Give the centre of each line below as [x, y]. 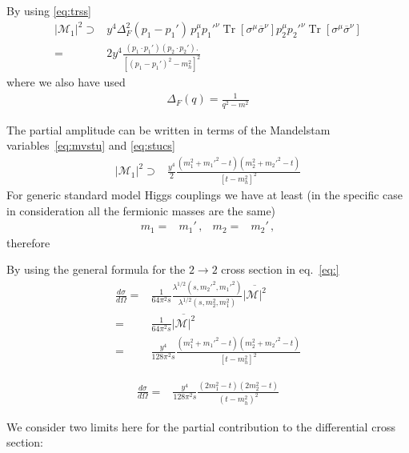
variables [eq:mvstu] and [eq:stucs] [91, 145]
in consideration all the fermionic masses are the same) [141, 210]
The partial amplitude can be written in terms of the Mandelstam [168, 129]
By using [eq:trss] [49, 10]
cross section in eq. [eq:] [280, 269]
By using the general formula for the [96, 269]
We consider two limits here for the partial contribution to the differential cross [201, 426]
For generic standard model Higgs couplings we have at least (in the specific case [204, 195]
